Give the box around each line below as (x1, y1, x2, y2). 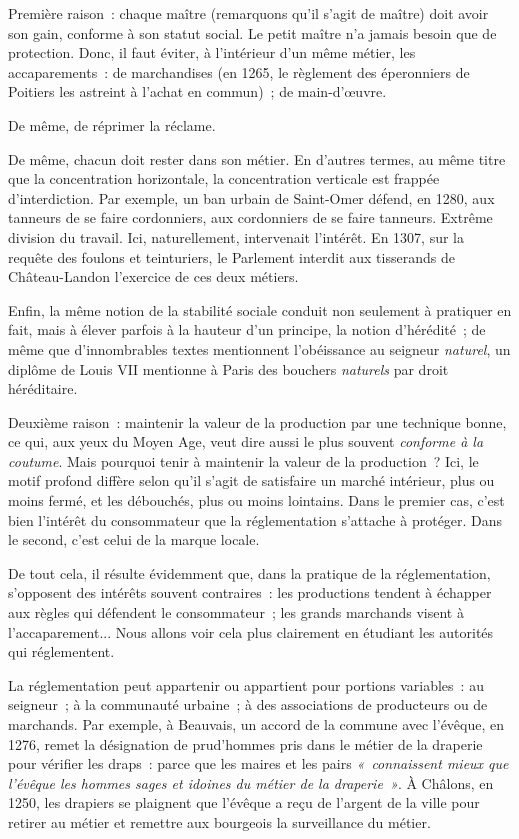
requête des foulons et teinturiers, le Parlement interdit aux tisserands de (8, 246, 455, 267)
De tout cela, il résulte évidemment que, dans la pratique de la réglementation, (8, 562, 491, 583)
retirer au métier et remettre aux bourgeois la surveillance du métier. (8, 811, 431, 832)
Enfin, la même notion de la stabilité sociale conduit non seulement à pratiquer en (8, 299, 512, 320)
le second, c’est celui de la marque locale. (8, 529, 260, 550)
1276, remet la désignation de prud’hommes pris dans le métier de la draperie (8, 733, 483, 754)
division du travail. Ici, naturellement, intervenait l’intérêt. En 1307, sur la (8, 226, 464, 247)
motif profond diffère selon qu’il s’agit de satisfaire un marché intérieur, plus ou (8, 470, 495, 491)
